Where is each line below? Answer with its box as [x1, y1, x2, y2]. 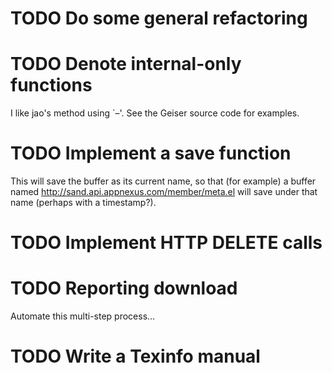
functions [10, 74, 93, 97]
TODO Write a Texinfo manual [10, 345, 261, 368]
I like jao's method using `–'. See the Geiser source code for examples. [10, 107, 300, 119]
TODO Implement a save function [10, 142, 292, 165]
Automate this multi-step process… [10, 310, 156, 322]
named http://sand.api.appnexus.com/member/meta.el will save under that [10, 186, 318, 198]
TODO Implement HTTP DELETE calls [10, 232, 323, 254]
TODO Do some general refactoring [10, 7, 308, 30]
